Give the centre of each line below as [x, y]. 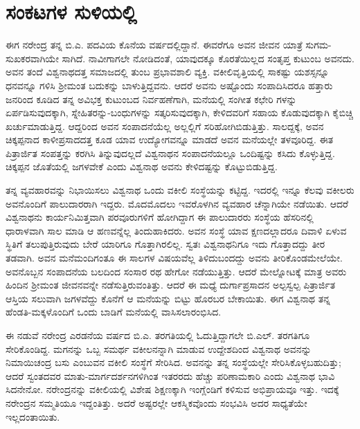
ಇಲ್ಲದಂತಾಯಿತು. [33, 416]
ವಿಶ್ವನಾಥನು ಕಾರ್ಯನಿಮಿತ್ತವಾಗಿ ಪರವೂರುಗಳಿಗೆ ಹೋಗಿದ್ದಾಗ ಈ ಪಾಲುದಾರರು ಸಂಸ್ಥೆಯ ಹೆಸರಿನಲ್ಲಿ [160, 217]
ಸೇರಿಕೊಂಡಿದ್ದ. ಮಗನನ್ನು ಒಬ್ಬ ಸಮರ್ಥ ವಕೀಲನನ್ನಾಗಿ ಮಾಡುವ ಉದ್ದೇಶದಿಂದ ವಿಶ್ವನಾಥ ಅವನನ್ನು [159, 348]
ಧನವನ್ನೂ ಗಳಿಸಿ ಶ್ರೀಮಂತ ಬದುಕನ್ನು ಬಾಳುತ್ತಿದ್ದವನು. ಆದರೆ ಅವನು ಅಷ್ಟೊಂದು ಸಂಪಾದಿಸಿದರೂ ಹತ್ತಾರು [169, 85]
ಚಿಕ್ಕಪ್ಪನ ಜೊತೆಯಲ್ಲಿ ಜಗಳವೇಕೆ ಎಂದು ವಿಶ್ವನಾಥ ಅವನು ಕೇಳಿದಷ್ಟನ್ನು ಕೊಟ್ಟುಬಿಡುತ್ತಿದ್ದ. [142, 166]
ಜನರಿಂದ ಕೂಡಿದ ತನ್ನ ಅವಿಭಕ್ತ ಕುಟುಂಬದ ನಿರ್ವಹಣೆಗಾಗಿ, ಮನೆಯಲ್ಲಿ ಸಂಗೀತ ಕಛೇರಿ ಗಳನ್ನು [151, 99]
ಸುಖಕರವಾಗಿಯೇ [32, 58]
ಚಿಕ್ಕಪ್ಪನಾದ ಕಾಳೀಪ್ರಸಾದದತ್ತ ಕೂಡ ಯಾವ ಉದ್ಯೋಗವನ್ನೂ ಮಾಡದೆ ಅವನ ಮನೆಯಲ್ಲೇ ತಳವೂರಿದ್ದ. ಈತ [170, 139]
